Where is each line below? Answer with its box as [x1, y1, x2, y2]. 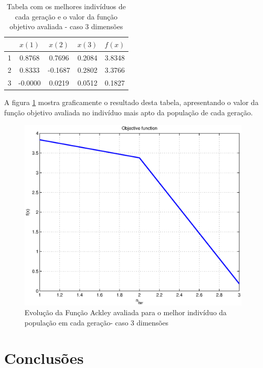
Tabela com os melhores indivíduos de [7, 1, 126, 11]
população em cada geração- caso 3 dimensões [25, 317, 168, 328]
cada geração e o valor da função [15, 11, 118, 22]
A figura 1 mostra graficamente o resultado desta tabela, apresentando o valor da [4, 97, 259, 108]
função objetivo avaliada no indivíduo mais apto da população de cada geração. [4, 107, 253, 117]
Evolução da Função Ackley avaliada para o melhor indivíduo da [25, 307, 227, 318]
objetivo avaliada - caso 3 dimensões [9, 21, 123, 32]
